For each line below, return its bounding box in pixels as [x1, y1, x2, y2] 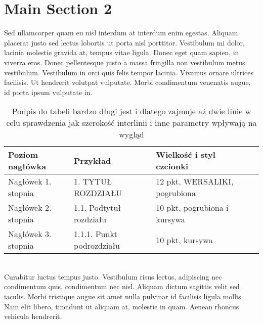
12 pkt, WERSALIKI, [156, 175, 234, 188]
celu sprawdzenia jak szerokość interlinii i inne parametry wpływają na [6, 117, 257, 129]
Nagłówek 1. [8, 175, 52, 188]
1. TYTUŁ [74, 175, 112, 188]
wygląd [119, 128, 144, 141]
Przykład [74, 154, 111, 166]
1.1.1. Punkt [74, 228, 118, 240]
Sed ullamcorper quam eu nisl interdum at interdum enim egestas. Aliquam [4, 27, 238, 38]
